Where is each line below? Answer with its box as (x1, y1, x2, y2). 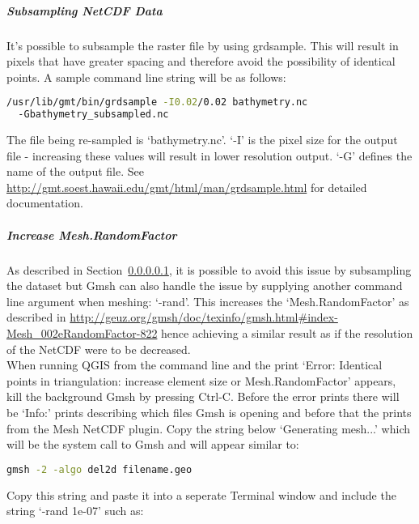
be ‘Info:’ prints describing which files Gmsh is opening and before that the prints (6, 403, 412, 420)
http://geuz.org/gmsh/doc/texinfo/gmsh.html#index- (70, 309, 338, 326)
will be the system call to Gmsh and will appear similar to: (6, 436, 299, 453)
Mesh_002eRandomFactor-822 (6, 325, 158, 341)
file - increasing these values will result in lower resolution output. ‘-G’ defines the (6, 147, 413, 164)
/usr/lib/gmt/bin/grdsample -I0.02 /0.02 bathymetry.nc (6, 96, 308, 109)
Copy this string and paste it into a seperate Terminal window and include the (6, 486, 396, 503)
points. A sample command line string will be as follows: (6, 68, 286, 85)
